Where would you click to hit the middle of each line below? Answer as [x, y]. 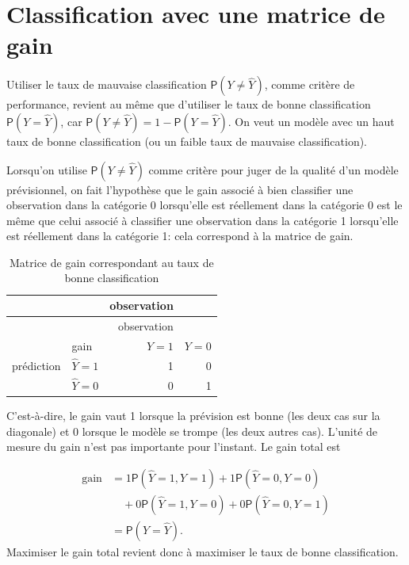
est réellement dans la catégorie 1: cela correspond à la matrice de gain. [180, 236]
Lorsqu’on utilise [47, 169]
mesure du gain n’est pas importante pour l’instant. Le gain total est [174, 447]
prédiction [36, 365]
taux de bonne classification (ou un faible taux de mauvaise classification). [187, 141]
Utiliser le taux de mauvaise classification [107, 84]
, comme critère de [310, 84]
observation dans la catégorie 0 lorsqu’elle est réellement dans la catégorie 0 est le [204, 205]
